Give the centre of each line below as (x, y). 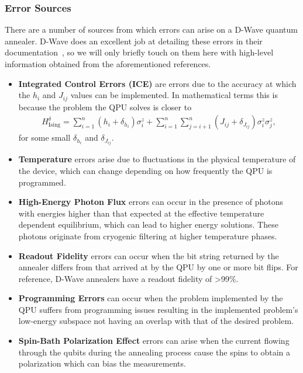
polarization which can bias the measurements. (102, 363)
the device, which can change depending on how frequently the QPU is (145, 170)
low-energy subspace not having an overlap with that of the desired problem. (156, 321)
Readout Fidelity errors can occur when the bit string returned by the (149, 255)
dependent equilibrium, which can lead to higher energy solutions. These (148, 224)
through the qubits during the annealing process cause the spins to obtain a (154, 352)
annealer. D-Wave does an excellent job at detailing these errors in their (134, 41)
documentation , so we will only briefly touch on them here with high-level (139, 52)
